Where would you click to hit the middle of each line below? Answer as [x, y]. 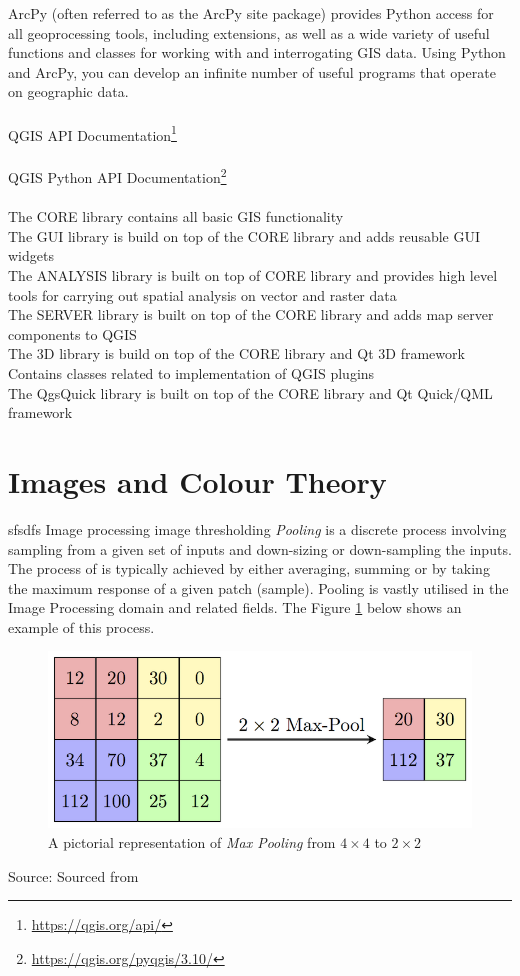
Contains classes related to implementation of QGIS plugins [191, 373]
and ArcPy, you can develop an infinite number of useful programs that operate [252, 71]
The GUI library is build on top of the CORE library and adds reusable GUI [244, 235]
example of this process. [81, 626]
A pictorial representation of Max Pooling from [192, 842]
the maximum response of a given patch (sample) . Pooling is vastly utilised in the [258, 587]
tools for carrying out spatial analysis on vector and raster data [202, 294]
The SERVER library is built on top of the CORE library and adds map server [251, 314]
